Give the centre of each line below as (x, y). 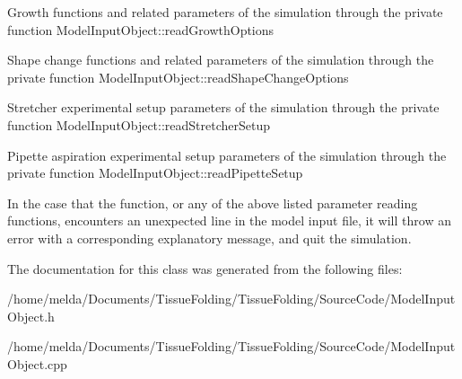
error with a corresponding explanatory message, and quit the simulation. (209, 238)
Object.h (31, 316)
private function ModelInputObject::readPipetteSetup (155, 173)
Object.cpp (37, 363)
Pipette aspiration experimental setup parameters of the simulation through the (227, 155)
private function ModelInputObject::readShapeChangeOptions (178, 77)
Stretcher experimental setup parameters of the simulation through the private (223, 107)
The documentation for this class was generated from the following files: (205, 268)
